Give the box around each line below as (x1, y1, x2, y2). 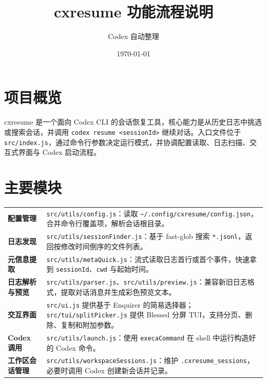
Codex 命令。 (56, 342, 100, 353)
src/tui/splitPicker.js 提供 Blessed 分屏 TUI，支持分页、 (46, 309, 245, 320)
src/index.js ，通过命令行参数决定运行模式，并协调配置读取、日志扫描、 (4, 136, 250, 147)
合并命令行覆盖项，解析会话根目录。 (46, 218, 169, 229)
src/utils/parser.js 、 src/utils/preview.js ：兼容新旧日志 (46, 276, 247, 287)
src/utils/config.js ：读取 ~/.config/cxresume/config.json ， (46, 208, 258, 218)
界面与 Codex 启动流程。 (18, 147, 101, 157)
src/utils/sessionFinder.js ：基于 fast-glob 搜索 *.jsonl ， (46, 231, 245, 242)
